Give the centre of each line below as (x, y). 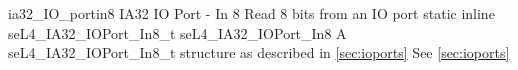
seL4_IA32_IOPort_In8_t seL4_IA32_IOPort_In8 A (177, 32)
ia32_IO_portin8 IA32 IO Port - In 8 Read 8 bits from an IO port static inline (251, 13)
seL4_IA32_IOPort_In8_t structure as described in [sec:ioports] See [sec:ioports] (259, 52)
